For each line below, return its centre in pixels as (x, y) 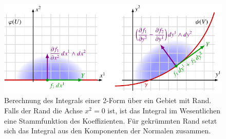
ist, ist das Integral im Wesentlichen (164, 111)
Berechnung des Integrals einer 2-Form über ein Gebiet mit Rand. (108, 100)
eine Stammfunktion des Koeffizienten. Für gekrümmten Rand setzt (111, 120)
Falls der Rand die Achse (43, 111)
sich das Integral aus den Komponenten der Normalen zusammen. (108, 131)
